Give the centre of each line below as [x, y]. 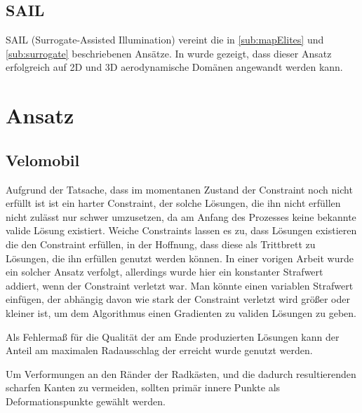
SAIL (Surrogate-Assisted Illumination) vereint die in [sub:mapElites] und [165, 40]
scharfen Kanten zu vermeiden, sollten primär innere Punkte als [143, 387]
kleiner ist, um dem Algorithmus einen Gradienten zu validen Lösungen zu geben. [181, 312]
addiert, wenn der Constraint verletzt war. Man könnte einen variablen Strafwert [180, 285]
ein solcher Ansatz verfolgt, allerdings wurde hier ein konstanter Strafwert [165, 272]
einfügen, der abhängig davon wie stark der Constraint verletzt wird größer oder [178, 299]
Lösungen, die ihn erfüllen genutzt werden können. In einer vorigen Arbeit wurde [180, 258]
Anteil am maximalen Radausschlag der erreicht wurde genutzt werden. [159, 350]
